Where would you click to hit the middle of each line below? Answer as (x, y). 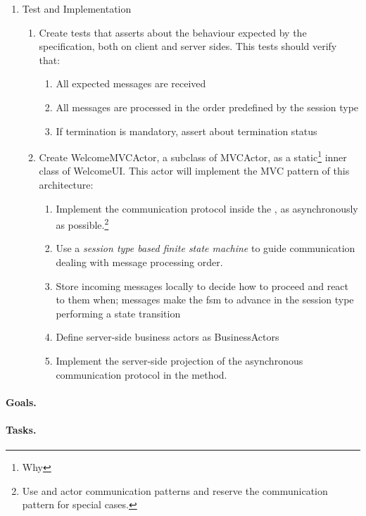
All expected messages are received (131, 83)
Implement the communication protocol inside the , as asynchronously (207, 208)
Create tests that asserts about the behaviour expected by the (173, 32)
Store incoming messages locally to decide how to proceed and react (202, 285)
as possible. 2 (82, 224)
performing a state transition (118, 313)
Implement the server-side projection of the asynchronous (179, 360)
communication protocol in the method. (141, 374)
